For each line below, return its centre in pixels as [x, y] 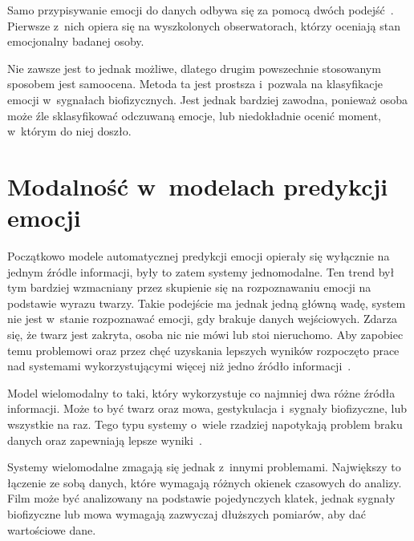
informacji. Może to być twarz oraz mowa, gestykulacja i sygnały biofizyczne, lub [207, 408]
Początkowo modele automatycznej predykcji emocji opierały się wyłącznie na [199, 256]
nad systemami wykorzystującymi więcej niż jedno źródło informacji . [179, 366]
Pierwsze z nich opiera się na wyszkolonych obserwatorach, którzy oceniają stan [204, 25]
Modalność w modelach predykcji [198, 186]
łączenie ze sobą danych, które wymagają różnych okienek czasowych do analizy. [205, 482]
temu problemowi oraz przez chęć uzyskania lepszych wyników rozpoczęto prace [203, 350]
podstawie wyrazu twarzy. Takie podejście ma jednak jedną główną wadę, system [207, 303]
